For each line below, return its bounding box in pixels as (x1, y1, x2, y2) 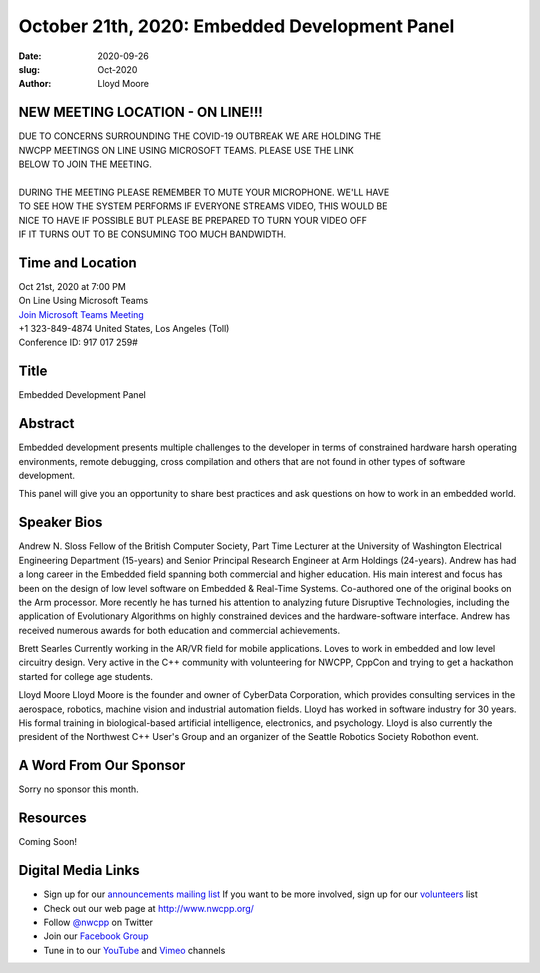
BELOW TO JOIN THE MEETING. (18, 158, 152, 170)
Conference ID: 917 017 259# (18, 336, 139, 349)
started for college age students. (18, 670, 154, 682)
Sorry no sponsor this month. (18, 783, 139, 795)
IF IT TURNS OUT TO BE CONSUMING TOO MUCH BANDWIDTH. (18, 228, 287, 240)
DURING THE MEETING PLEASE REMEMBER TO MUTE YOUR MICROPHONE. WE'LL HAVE (18, 186, 390, 198)
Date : (18, 50, 42, 62)
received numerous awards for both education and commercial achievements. (18, 624, 340, 636)
